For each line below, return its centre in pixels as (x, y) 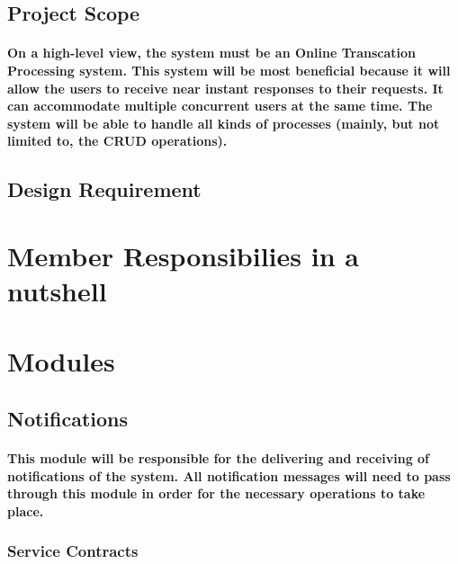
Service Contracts (73, 551)
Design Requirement (104, 189)
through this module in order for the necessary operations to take (216, 493)
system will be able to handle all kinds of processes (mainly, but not (224, 123)
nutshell (57, 291)
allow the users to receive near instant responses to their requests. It (225, 88)
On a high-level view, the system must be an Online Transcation (211, 53)
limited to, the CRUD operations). (117, 141)
